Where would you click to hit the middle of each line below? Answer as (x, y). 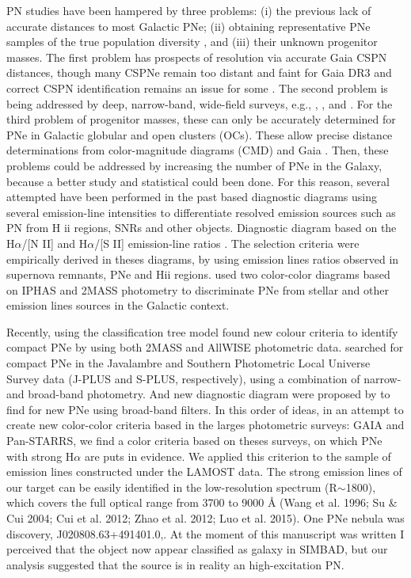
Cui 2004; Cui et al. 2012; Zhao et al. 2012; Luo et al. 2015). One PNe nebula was (205, 518)
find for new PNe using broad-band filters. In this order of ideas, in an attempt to (205, 409)
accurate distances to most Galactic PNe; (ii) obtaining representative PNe (188, 26)
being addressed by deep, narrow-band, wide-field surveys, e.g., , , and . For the (200, 103)
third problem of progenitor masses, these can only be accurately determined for (201, 119)
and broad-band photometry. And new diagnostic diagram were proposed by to (198, 394)
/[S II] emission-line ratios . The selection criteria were (227, 243)
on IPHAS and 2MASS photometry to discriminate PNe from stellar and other (198, 289)
